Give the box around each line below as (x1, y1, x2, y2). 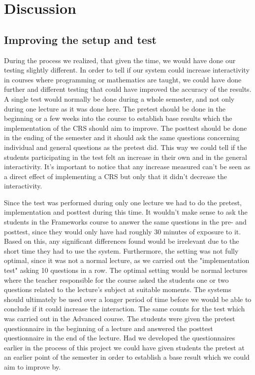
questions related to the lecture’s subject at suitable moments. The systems (4, 284, 231, 295)
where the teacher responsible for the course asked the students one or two (4, 274, 229, 285)
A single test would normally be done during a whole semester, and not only (4, 93, 235, 104)
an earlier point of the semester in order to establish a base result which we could (4, 352, 250, 362)
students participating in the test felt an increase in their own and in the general (4, 151, 247, 162)
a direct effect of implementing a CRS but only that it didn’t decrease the (4, 171, 227, 181)
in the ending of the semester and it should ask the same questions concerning (4, 132, 240, 143)
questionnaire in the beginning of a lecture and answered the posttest (4, 323, 213, 333)
